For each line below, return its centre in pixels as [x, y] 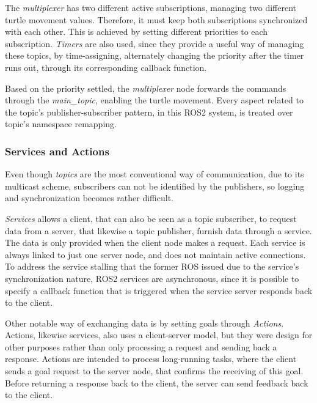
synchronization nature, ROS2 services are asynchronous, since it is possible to [152, 278]
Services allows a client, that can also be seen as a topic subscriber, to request [151, 218]
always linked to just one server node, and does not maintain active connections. [155, 254]
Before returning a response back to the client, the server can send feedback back [157, 383]
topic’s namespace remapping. [61, 124]
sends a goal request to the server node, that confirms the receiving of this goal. [154, 371]
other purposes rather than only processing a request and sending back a [141, 346]
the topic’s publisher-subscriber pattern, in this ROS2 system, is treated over [149, 112]
